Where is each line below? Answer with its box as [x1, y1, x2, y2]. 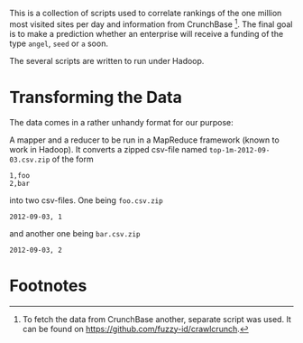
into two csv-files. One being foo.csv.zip [9, 194, 164, 206]
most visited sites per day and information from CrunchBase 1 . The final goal [9, 17, 293, 30]
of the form [51, 153, 94, 164]
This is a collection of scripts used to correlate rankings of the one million [9, 8, 282, 18]
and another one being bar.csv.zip [9, 227, 141, 238]
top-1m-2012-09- [208, 145, 271, 154]
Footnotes [9, 275, 87, 296]
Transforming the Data [9, 87, 182, 107]
